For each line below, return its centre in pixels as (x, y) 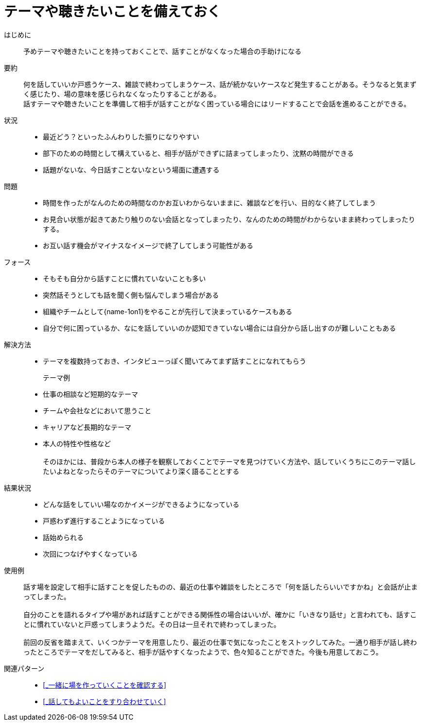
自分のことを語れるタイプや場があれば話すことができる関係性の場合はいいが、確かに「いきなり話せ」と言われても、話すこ (220, 614)
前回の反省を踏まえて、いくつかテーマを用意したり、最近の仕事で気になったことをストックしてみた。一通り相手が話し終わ (220, 642)
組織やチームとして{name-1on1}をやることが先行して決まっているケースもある (168, 311)
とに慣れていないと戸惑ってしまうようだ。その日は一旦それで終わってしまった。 (152, 624)
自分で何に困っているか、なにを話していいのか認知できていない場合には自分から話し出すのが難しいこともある (219, 328)
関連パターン (24, 668)
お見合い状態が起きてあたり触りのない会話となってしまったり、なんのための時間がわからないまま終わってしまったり (229, 219)
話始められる (63, 537)
